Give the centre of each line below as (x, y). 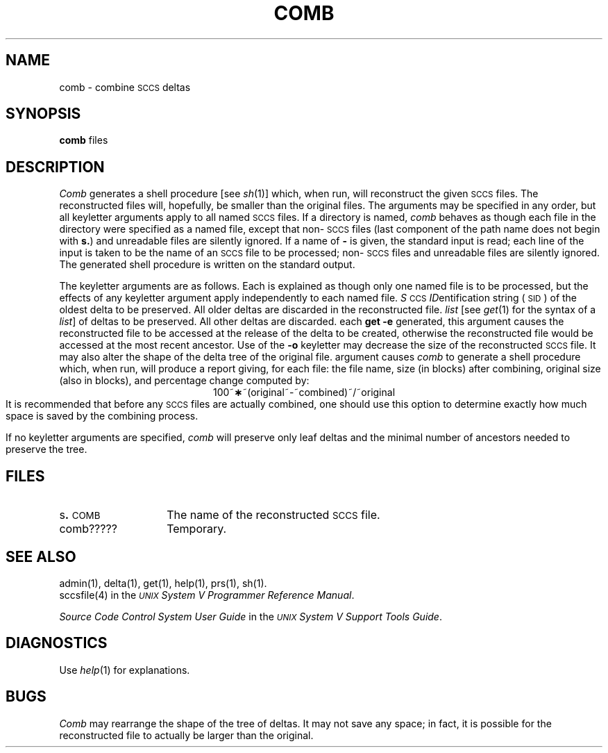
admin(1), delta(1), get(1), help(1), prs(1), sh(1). (163, 583)
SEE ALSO (41, 556)
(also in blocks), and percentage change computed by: (184, 381)
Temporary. (197, 529)
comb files (84, 140)
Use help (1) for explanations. (125, 670)
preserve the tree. (47, 449)
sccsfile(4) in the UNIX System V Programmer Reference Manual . (207, 595)
